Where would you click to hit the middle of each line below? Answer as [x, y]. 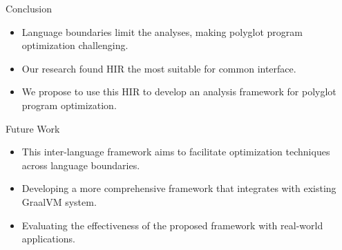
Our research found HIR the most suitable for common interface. [159, 68]
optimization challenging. [75, 45]
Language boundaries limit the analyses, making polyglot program [162, 31]
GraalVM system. [59, 201]
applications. [48, 239]
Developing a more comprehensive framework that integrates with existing [179, 188]
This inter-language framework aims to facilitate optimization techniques [176, 152]
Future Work [33, 128]
